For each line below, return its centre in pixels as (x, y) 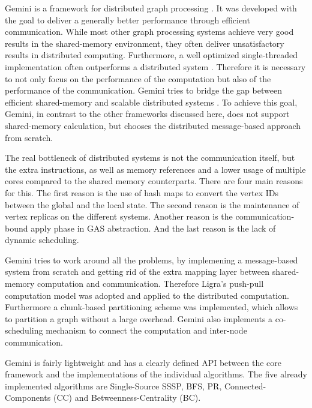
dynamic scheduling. (42, 240)
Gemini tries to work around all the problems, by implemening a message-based (151, 259)
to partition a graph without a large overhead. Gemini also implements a (139, 318)
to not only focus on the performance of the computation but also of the (138, 78)
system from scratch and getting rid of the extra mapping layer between (137, 271)
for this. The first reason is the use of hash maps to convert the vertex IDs (142, 192)
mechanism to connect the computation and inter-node (146, 330)
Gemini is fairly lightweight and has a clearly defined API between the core (143, 362)
